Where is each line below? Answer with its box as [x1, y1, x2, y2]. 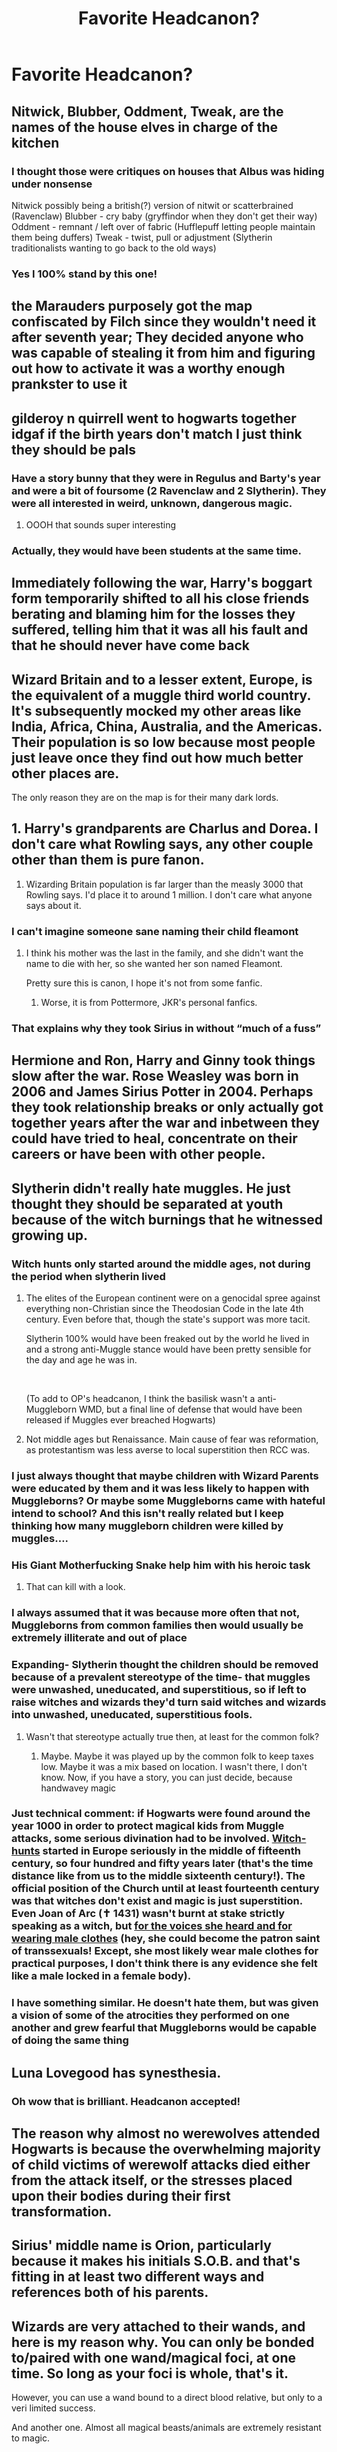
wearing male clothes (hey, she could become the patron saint [11, 1932, 321, 1946]
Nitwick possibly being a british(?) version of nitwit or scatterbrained [11, 199, 294, 211]
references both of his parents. [11, 2284, 209, 2301]
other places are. [11, 765, 120, 782]
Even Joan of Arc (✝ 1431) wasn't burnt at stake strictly [11, 1907, 286, 1921]
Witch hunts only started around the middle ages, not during [11, 1257, 311, 1271]
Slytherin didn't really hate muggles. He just [11, 1180, 291, 1197]
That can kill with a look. [25, 1581, 126, 1593]
